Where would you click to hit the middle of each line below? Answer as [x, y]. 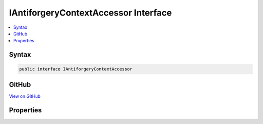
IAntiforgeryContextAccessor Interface [91, 13]
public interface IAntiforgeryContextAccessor [76, 69]
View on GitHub [25, 96]
